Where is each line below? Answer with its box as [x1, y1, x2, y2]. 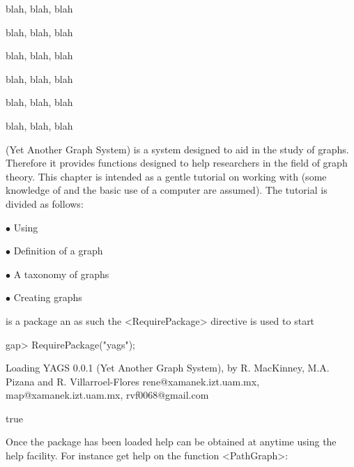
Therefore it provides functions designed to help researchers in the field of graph [6, 155, 348, 170]
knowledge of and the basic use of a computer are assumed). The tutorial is [6, 183, 328, 197]
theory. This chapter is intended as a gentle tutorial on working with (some [6, 169, 327, 183]
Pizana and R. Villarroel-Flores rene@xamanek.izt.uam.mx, [6, 374, 260, 388]
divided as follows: [6, 196, 84, 210]
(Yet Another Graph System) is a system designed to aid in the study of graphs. [6, 141, 349, 156]
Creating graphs [13, 290, 82, 305]
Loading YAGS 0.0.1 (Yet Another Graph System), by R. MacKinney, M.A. [6, 360, 330, 375]
